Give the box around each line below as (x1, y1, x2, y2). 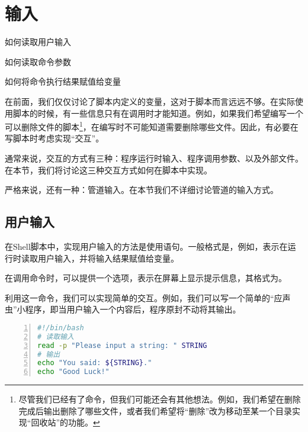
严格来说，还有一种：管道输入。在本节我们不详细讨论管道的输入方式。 (5, 183, 278, 196)
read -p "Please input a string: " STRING (37, 341, 207, 350)
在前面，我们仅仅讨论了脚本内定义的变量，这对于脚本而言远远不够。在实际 (5, 95, 295, 107)
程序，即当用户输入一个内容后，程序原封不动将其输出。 (25, 303, 241, 315)
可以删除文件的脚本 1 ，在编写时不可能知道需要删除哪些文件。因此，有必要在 (5, 119, 299, 133)
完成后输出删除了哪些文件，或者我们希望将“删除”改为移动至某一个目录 (18, 404, 293, 417)
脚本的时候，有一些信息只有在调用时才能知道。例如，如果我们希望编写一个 (12, 107, 303, 119)
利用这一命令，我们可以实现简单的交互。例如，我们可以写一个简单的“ (5, 291, 274, 304)
